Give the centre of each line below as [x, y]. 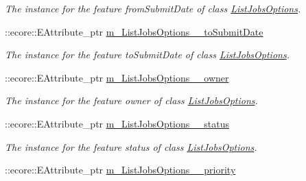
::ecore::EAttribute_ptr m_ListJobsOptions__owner [117, 77]
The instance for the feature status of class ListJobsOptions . [131, 146]
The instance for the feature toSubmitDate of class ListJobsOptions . [147, 55]
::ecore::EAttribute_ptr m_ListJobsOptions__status [117, 123]
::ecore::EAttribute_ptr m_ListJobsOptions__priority [120, 170]
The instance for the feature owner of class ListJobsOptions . [131, 100]
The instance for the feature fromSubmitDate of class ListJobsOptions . [153, 8]
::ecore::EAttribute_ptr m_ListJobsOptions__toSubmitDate [134, 31]
